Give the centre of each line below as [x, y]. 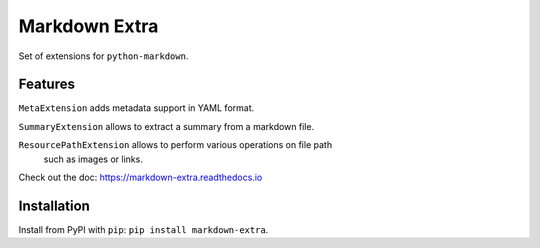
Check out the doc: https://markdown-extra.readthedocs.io [140, 177]
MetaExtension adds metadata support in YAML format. [136, 108]
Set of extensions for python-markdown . [103, 56]
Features [46, 84]
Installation [54, 205]
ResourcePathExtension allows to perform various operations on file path [175, 145]
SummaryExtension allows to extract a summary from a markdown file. [166, 126]
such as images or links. [93, 159]
